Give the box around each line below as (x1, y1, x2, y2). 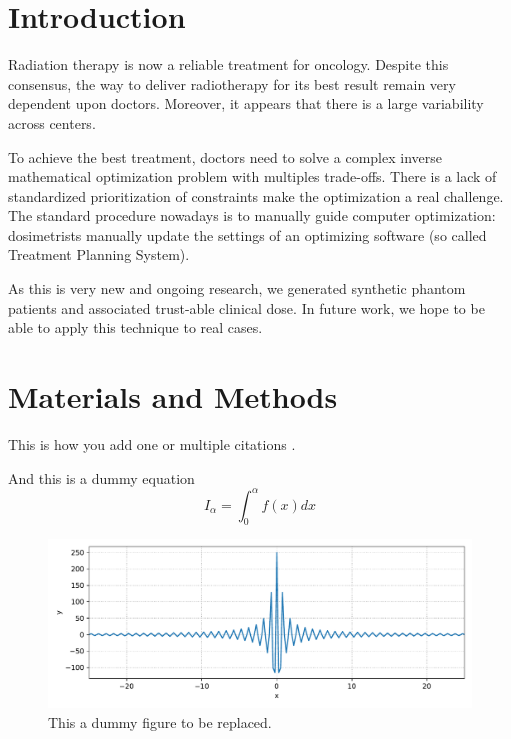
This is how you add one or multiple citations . (8, 433, 296, 454)
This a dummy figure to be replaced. (48, 711, 272, 732)
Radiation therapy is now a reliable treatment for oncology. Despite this (8, 54, 449, 75)
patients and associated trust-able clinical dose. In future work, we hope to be (8, 297, 485, 318)
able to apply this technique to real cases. (8, 317, 263, 338)
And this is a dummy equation (8, 467, 195, 488)
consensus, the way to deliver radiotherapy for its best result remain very (8, 73, 456, 94)
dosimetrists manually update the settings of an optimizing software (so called (8, 224, 487, 245)
